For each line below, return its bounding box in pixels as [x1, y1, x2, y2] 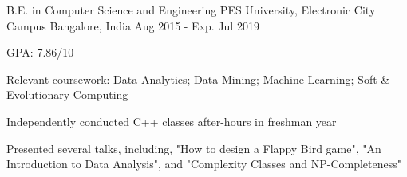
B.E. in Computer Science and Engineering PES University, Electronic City [6, 2, 376, 18]
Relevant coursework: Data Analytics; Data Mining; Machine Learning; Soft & [6, 70, 390, 87]
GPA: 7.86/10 [6, 44, 74, 61]
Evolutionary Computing [6, 86, 128, 103]
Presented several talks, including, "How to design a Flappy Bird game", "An [6, 140, 381, 156]
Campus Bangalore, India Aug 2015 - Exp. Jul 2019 [6, 17, 259, 33]
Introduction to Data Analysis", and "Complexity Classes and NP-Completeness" [6, 155, 401, 172]
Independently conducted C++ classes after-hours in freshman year [6, 112, 337, 129]
